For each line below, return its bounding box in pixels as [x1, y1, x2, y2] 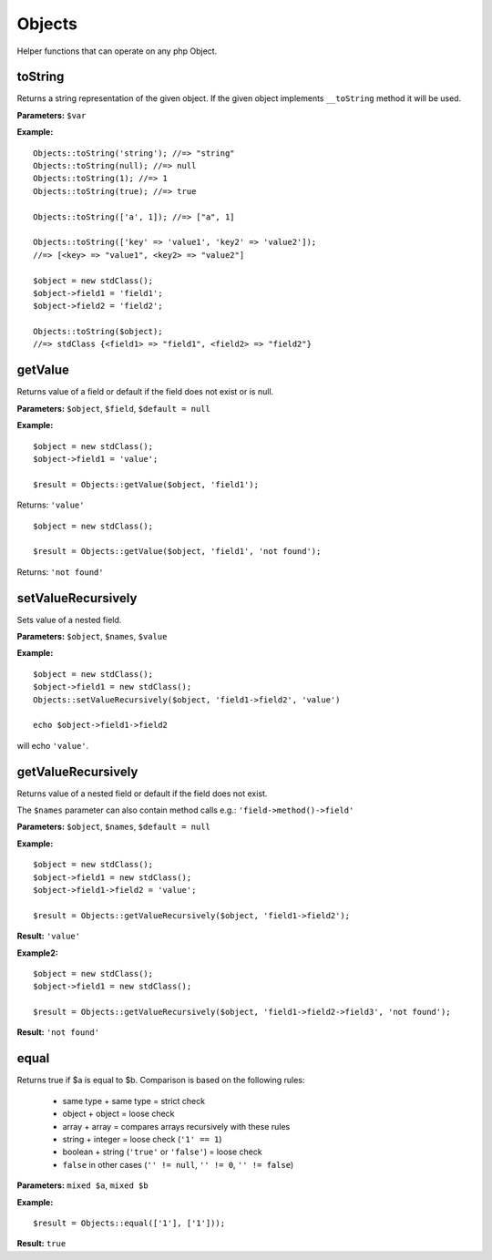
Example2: [16, 948, 58, 958]
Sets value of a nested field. [16, 614, 122, 625]
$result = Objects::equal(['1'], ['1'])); [33, 1217, 226, 1228]
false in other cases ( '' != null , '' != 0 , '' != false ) [62, 1159, 294, 1170]
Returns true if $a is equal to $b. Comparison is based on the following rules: [16, 1075, 305, 1086]
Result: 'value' [16, 930, 81, 942]
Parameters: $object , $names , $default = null [16, 821, 211, 833]
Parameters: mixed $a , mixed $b [16, 1180, 149, 1191]
